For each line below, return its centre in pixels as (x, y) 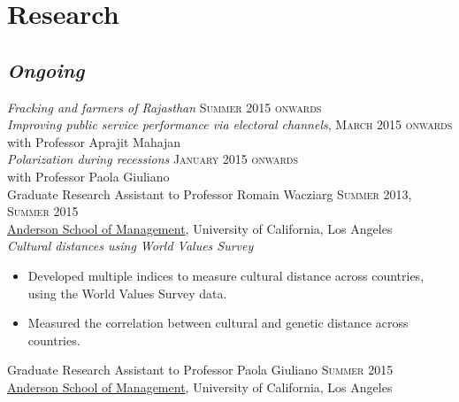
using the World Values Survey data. (127, 293)
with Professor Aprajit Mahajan (94, 141)
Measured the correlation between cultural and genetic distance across (218, 323)
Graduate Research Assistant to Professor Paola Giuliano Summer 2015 (200, 370)
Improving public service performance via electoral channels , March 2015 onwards (230, 124)
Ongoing (46, 70)
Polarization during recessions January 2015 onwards (153, 159)
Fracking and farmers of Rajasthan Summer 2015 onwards (164, 107)
